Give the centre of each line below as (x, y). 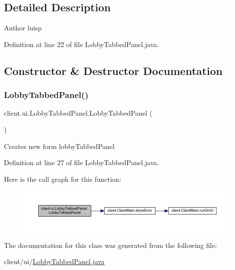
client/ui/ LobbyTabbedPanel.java (54, 261)
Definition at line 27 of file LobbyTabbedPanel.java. (82, 162)
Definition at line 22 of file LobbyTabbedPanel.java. (82, 44)
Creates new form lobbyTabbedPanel (59, 146)
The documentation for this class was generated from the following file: (110, 245)
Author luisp (23, 28)
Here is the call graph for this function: (63, 179)
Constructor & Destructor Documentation (113, 70)
